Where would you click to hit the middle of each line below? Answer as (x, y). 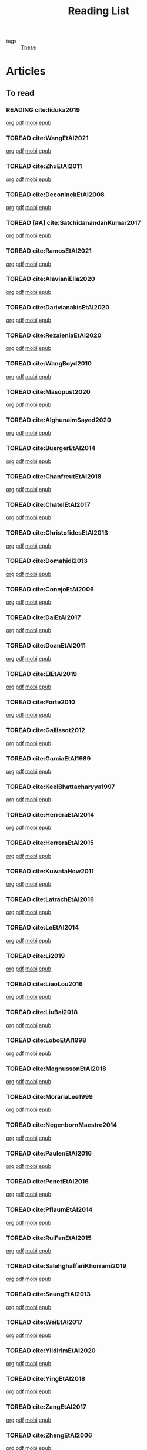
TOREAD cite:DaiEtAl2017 (44, 617)
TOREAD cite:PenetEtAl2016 (48, 1181)
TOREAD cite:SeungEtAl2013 (49, 1294)
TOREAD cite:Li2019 (36, 956)
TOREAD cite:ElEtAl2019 (42, 674)
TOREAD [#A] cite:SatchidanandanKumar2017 (73, 222)
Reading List (99, 11)
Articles (26, 71)
